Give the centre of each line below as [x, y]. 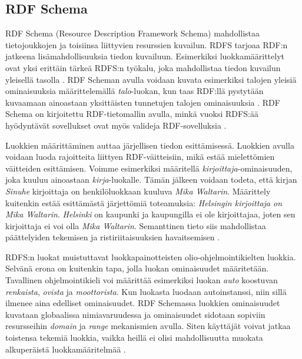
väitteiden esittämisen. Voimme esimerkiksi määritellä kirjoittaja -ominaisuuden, [149, 168]
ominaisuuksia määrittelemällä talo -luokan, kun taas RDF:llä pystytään [135, 91]
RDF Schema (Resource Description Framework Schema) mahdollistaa [133, 33]
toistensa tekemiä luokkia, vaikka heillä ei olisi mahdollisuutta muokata [134, 338]
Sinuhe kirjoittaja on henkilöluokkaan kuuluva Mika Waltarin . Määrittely [138, 191]
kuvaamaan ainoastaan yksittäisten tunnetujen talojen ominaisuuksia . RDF [143, 102]
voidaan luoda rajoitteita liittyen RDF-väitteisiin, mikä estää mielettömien [140, 157]
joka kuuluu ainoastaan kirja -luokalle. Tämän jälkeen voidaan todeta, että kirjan [151, 179]
